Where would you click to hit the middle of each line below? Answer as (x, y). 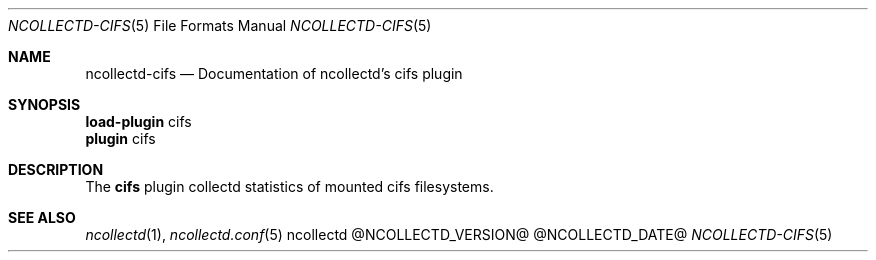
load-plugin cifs (138, 121)
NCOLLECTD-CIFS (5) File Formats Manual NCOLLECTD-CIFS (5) (220, 25)
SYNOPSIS (44, 104)
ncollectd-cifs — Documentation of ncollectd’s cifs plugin (274, 73)
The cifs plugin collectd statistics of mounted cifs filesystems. (289, 186)
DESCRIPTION (56, 169)
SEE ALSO (42, 217)
